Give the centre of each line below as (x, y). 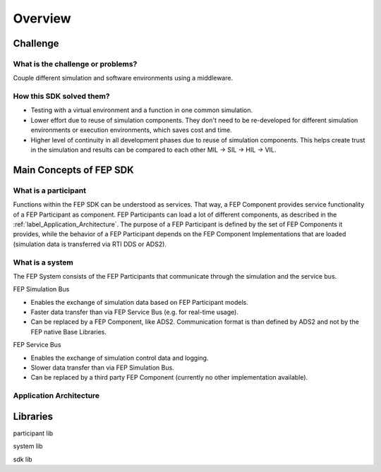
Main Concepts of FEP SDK (73, 170)
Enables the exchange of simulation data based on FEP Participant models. (139, 302)
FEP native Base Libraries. (69, 332)
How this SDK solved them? (61, 97)
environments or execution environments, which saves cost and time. (131, 130)
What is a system (43, 262)
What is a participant (49, 190)
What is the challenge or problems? (75, 63)
